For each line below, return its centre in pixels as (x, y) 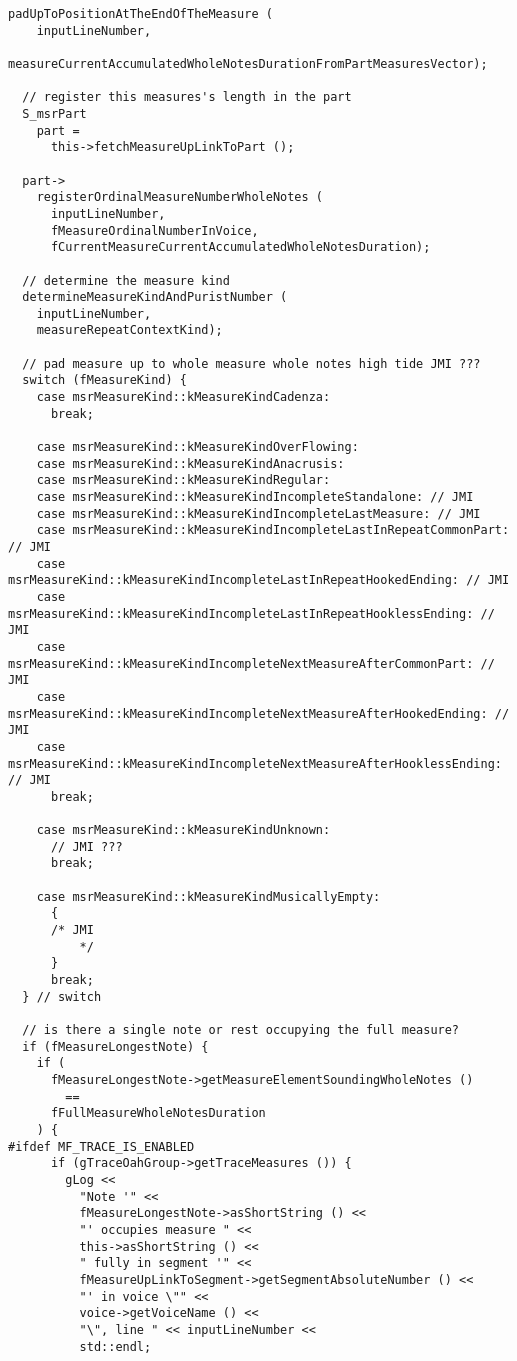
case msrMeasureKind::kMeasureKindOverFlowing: (197, 447)
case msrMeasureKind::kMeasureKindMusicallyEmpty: (208, 896)
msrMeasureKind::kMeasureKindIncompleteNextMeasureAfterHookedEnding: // (259, 713)
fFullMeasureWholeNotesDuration (158, 1113)
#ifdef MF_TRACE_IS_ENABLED (101, 1146)
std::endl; (115, 1346)
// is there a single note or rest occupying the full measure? (241, 1030)
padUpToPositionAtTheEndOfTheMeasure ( (140, 14)
